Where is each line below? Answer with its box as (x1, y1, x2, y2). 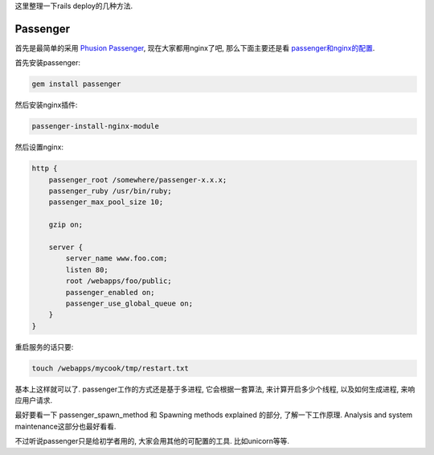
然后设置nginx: (14, 142, 64, 152)
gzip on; (48, 220, 84, 229)
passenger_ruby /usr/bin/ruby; (48, 187, 172, 195)
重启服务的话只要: (14, 342, 74, 351)
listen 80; (65, 265, 108, 274)
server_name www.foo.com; (65, 254, 168, 263)
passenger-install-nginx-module (31, 121, 160, 131)
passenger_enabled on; (65, 288, 156, 297)
